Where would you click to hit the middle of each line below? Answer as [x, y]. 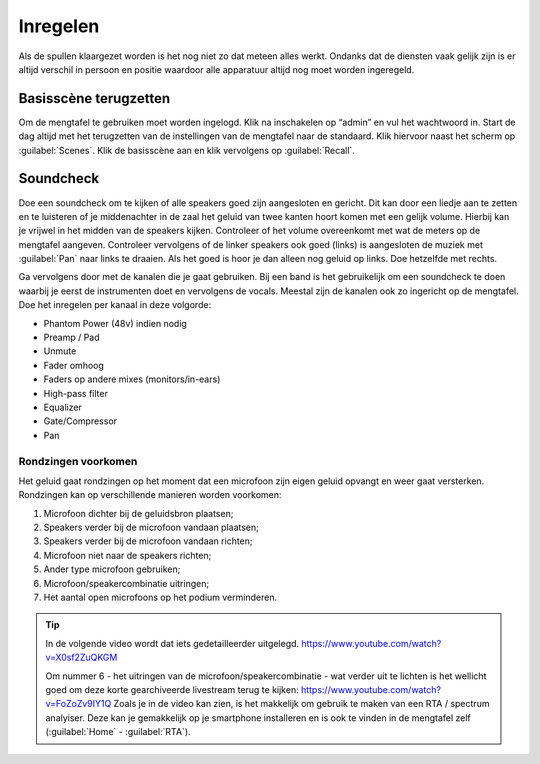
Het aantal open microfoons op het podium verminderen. [160, 597]
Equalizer [62, 407]
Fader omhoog [74, 365]
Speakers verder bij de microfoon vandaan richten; [148, 541]
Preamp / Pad [71, 337]
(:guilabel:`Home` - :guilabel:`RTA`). [118, 732]
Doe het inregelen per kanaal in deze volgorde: [115, 305]
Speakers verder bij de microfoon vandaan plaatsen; [151, 527]
